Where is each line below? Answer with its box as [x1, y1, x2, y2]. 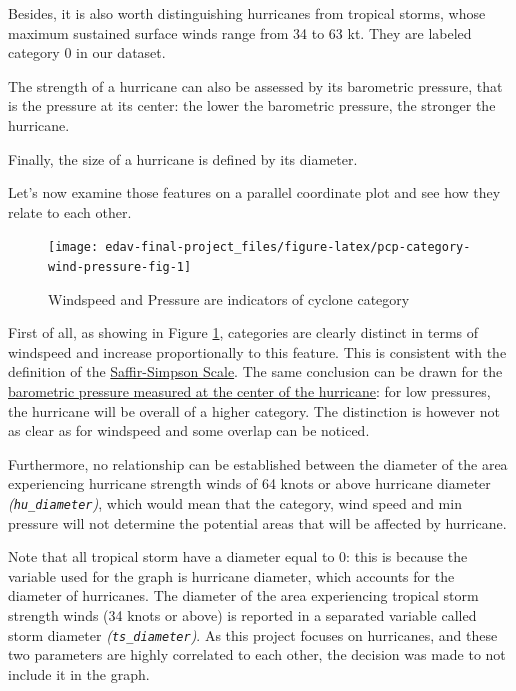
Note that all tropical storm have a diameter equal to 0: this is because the [8, 546, 468, 567]
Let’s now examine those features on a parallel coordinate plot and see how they [8, 182, 501, 203]
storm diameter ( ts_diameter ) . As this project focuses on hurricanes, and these [8, 624, 498, 645]
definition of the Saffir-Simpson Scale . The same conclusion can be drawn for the [8, 361, 503, 382]
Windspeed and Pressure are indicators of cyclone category [48, 288, 410, 309]
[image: [48, 240, 99, 255]
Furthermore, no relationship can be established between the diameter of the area [8, 453, 508, 474]
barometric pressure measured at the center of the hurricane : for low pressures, [8, 381, 491, 402]
